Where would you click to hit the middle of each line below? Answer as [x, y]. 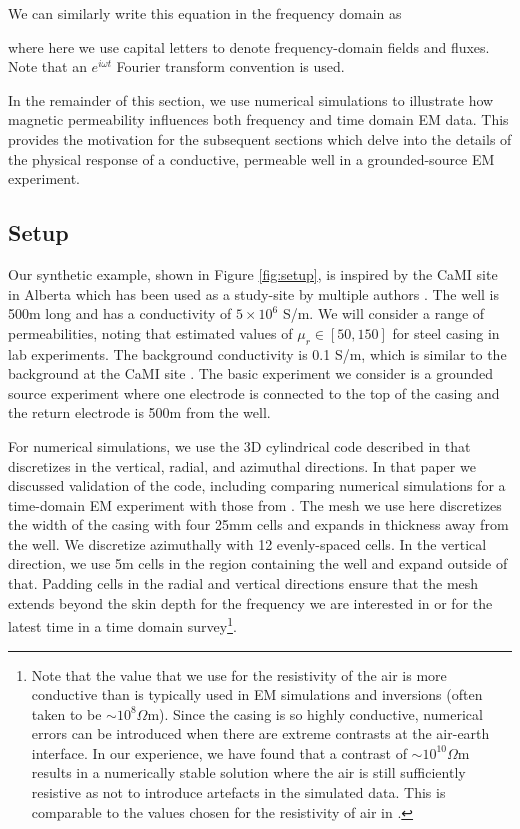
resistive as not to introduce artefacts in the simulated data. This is [238, 792]
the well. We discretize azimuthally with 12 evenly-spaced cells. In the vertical [247, 543]
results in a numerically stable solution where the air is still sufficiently [248, 772]
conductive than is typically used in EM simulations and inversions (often [257, 694]
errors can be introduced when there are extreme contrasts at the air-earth [260, 733]
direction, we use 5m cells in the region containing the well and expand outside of [258, 563]
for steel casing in [446, 332]
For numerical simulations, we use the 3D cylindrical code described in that [239, 445]
